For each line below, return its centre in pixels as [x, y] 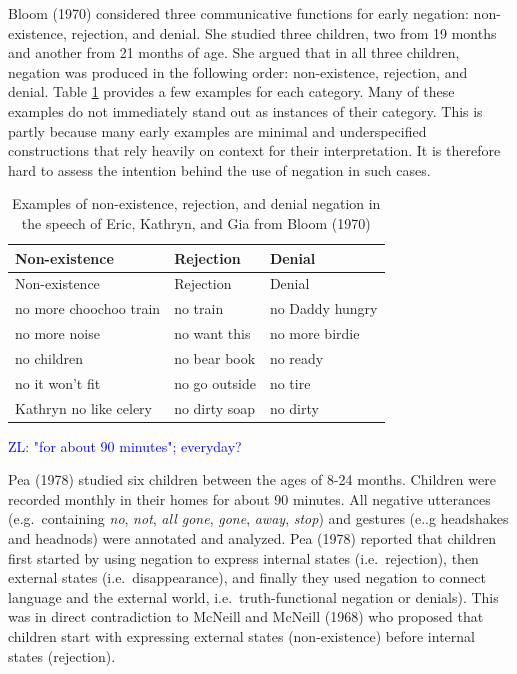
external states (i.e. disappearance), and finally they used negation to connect [247, 577]
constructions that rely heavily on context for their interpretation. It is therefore [254, 150]
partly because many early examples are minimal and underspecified [217, 130]
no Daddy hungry [323, 308]
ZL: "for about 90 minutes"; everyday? [125, 445]
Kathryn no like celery [83, 407]
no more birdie [314, 333]
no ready [296, 357]
